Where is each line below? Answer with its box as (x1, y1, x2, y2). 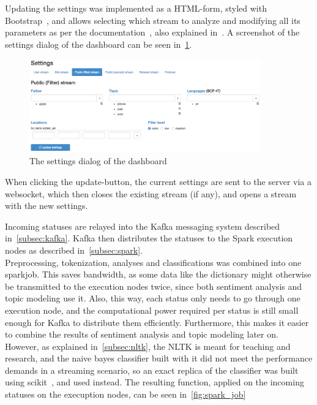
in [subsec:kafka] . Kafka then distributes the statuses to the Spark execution (5, 232, 293, 244)
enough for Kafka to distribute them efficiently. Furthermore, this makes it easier (5, 316, 309, 328)
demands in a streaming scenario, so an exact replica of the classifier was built (5, 363, 299, 376)
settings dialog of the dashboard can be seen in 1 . (5, 37, 192, 50)
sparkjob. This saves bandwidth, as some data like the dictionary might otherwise (5, 268, 311, 281)
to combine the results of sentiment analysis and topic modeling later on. (5, 328, 278, 341)
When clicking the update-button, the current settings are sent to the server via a (5, 175, 311, 187)
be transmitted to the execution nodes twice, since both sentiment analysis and (5, 279, 302, 292)
